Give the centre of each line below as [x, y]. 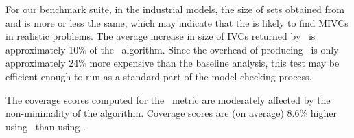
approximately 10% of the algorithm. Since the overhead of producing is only [172, 49]
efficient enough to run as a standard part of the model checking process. [159, 76]
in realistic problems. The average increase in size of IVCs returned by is [161, 36]
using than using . [46, 126]
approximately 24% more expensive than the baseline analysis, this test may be [173, 63]
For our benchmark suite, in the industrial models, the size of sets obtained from [175, 9]
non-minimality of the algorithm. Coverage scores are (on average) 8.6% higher [171, 113]
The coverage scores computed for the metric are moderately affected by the [168, 99]
